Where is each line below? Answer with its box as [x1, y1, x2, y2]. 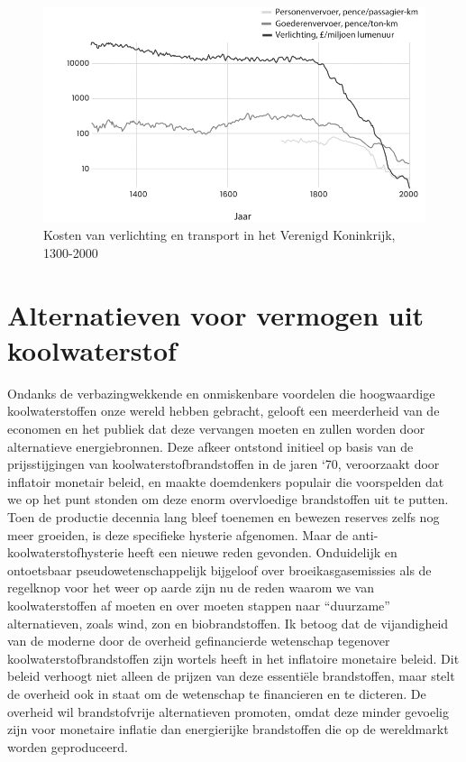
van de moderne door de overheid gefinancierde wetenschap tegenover [7, 631, 390, 650]
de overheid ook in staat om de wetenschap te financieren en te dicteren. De [7, 684, 426, 702]
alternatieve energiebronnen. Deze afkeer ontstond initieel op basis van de [7, 436, 414, 455]
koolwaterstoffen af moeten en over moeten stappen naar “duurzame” [7, 596, 390, 614]
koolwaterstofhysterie [7, 543, 123, 562]
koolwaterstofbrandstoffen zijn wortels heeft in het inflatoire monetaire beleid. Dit [7, 648, 460, 667]
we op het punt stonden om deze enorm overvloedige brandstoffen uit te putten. [7, 490, 449, 509]
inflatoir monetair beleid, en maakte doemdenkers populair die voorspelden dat [7, 472, 444, 491]
